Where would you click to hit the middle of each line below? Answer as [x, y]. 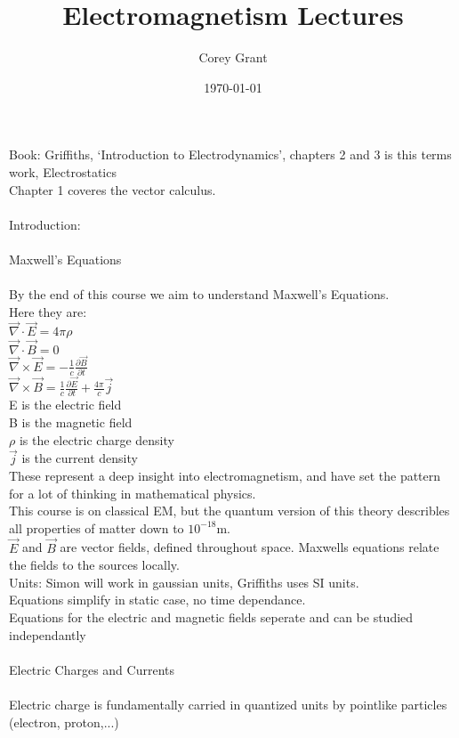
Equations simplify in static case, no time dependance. [157, 600]
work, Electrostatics [63, 171]
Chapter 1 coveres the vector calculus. [113, 189]
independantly [48, 634]
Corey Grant [233, 57]
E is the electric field [65, 405]
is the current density [80, 458]
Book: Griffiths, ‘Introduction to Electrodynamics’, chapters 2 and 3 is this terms [230, 154]
